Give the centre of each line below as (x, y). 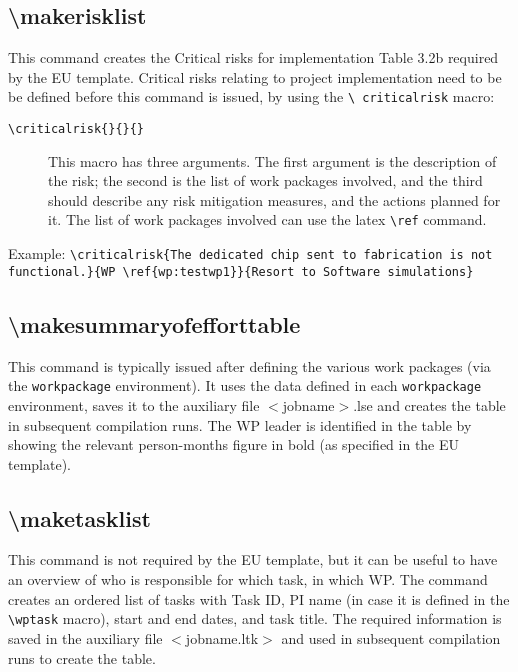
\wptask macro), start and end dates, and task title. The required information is (255, 618)
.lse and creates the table (429, 404)
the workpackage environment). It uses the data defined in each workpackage (245, 385)
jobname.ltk (222, 637)
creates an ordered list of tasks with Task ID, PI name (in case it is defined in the (259, 598)
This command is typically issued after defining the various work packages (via (249, 365)
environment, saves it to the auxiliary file (134, 404)
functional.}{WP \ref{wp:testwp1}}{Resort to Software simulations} (241, 271)
